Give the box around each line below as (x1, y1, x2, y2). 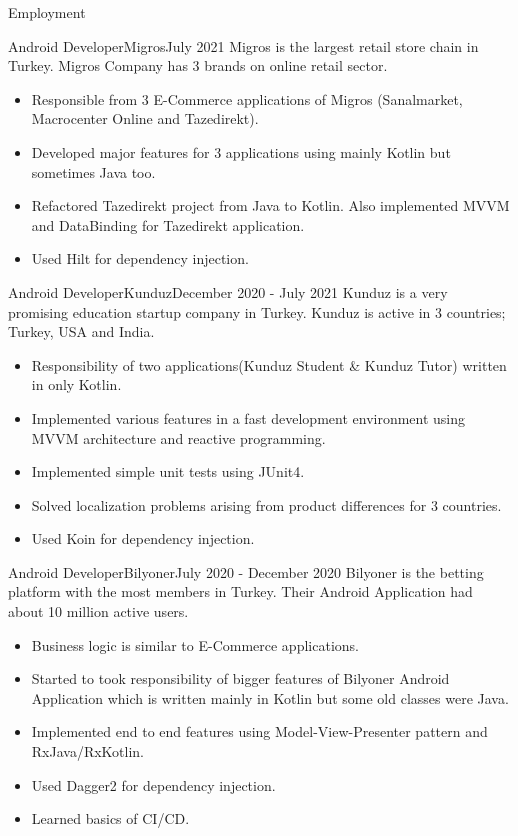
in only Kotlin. (31, 374, 122, 395)
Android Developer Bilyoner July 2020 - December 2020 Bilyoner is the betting (8, 561, 484, 582)
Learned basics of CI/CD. (31, 808, 190, 829)
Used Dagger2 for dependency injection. (31, 774, 276, 795)
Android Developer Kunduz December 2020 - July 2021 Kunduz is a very (8, 281, 448, 302)
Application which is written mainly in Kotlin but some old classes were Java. (31, 687, 509, 708)
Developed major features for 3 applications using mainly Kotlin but (31, 141, 451, 162)
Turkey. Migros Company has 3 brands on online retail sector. (8, 55, 388, 76)
